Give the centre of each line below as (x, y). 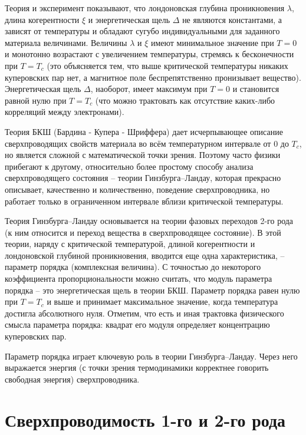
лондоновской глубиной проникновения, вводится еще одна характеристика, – (145, 255)
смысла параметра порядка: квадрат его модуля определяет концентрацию (137, 324)
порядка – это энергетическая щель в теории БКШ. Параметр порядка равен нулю (152, 290)
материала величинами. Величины (66, 42)
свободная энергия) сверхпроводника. (72, 379)
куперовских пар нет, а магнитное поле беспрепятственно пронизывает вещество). (153, 77)
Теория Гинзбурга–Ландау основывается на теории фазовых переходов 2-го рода (149, 221)
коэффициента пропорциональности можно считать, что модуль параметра (139, 279)
